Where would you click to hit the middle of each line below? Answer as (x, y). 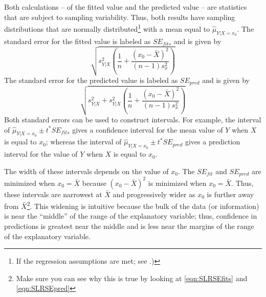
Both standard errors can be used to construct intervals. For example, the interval (133, 119)
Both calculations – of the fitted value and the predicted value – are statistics (126, 7)
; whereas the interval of (84, 142)
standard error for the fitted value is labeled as (77, 41)
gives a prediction (213, 142)
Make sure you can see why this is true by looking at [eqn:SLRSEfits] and (132, 278)
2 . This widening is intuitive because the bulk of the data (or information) (143, 205)
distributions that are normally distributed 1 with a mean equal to (107, 28)
